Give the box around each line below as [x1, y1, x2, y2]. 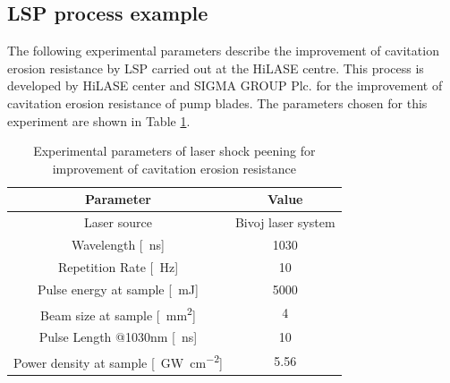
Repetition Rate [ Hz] [57, 257, 179, 276]
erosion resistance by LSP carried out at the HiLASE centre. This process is [7, 58, 424, 77]
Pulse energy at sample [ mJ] [38, 279, 199, 298]
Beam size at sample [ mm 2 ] [40, 302, 196, 324]
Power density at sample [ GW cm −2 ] [13, 350, 223, 371]
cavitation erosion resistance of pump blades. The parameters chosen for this [7, 93, 428, 112]
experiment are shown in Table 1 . [7, 111, 191, 130]
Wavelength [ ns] [72, 235, 165, 254]
